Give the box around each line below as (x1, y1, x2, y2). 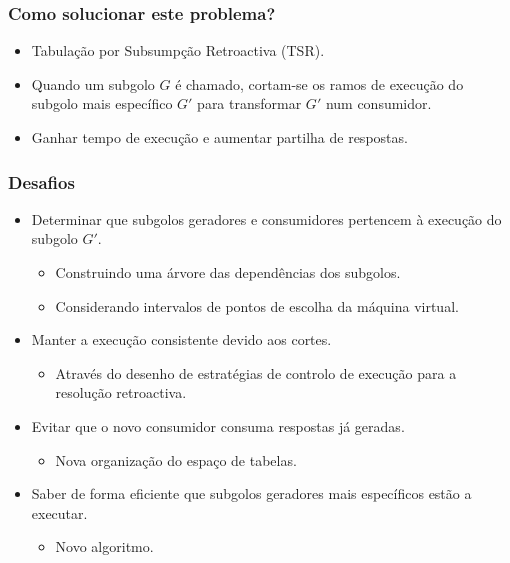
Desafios (8, 169, 75, 194)
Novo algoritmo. (55, 536, 154, 557)
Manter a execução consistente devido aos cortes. (31, 329, 332, 350)
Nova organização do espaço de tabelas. (55, 449, 297, 470)
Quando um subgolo (31, 73, 155, 94)
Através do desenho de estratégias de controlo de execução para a (55, 362, 457, 383)
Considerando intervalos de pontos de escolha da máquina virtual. (55, 295, 459, 316)
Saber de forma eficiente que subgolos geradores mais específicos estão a (31, 483, 472, 504)
